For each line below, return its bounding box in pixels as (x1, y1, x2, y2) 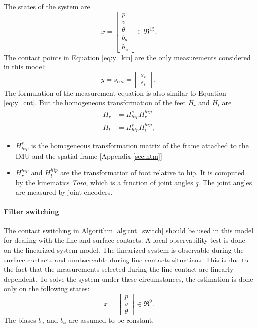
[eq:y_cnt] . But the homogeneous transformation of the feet (4, 97, 186, 108)
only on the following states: (4, 283, 90, 294)
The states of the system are (4, 1, 90, 11)
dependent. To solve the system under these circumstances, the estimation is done (4, 273, 253, 284)
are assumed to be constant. (68, 315, 154, 325)
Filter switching (4, 206, 59, 216)
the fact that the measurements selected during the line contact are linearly (4, 264, 234, 274)
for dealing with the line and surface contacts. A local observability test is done (4, 235, 245, 245)
